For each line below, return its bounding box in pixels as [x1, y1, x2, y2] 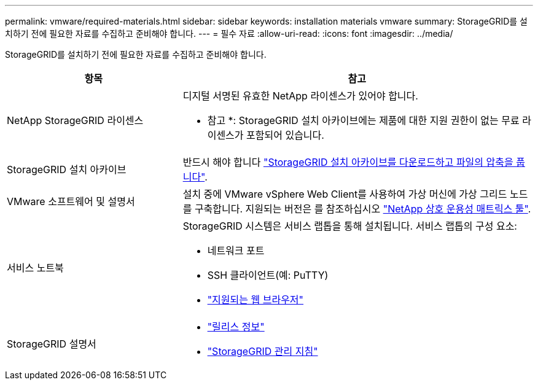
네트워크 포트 [207, 244, 265, 257]
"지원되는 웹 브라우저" [207, 294, 304, 306]
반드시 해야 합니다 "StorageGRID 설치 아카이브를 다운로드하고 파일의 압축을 [182, 156, 513, 168]
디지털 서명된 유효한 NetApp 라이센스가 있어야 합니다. [182, 90, 418, 102]
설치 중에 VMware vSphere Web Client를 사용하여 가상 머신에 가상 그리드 [182, 188, 507, 200]
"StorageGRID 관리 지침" [207, 345, 318, 357]
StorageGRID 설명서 [7, 338, 96, 350]
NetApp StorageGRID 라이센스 [7, 114, 144, 126]
